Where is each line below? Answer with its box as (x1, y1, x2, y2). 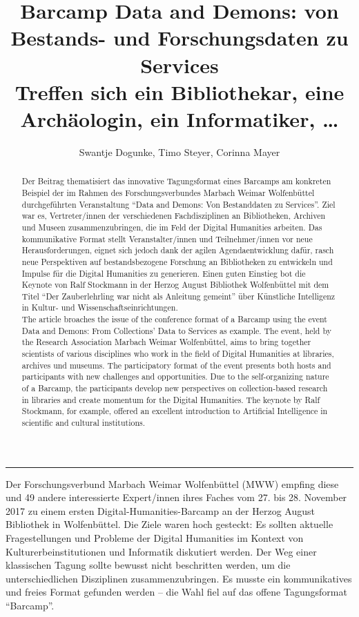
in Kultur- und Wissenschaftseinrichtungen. (21, 302, 178, 313)
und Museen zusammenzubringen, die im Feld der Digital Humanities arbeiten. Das (21, 221, 322, 233)
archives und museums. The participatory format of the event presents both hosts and (21, 359, 331, 371)
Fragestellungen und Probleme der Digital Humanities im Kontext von (6, 531, 304, 545)
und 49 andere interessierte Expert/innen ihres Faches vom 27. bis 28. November (6, 490, 347, 505)
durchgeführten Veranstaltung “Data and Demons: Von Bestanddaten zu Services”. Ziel (21, 198, 336, 210)
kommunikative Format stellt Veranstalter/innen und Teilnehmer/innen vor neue (21, 233, 313, 244)
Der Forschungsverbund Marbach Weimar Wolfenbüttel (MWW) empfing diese (6, 476, 339, 491)
